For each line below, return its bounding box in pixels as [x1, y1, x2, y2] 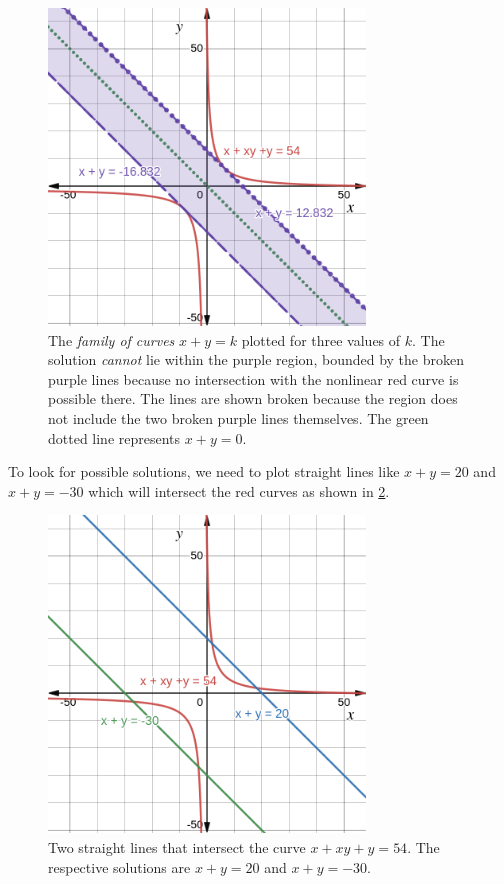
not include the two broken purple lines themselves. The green [48, 407, 429, 428]
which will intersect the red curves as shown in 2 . [88, 480, 390, 501]
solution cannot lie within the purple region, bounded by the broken [48, 349, 464, 370]
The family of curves [48, 329, 175, 350]
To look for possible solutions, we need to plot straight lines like [8, 461, 400, 482]
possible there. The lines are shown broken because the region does [48, 388, 458, 409]
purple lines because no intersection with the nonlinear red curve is [48, 368, 459, 389]
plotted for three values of [241, 329, 401, 350]
